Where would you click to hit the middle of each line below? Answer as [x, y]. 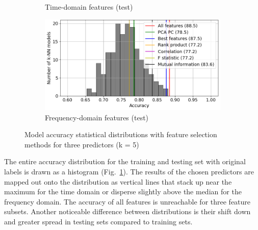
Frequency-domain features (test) [97, 117]
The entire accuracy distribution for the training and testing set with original [125, 161]
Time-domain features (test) [89, 7]
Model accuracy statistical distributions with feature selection [121, 134]
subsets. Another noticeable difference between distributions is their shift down [127, 211]
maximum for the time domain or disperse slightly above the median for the [123, 191]
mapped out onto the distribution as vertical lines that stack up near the [118, 181]
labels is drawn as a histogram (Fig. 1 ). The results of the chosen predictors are [129, 171]
